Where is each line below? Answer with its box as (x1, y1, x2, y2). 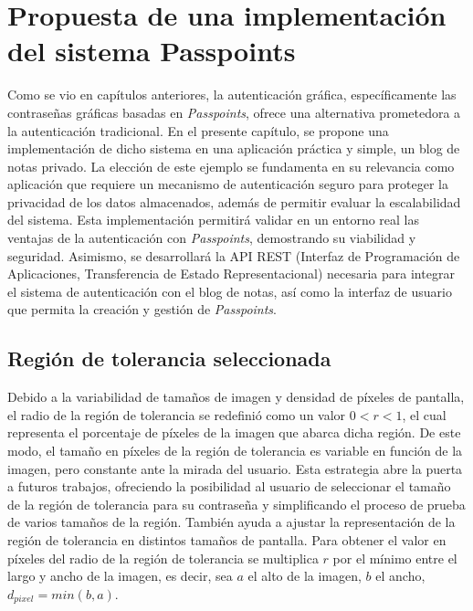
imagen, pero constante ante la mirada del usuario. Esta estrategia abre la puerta (7, 458, 463, 478)
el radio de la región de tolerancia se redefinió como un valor (7, 405, 346, 424)
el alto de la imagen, (247, 566, 362, 585)
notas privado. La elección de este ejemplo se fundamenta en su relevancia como (7, 156, 455, 175)
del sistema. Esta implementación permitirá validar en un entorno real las (7, 210, 420, 229)
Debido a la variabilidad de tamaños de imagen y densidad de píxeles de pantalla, (7, 387, 465, 406)
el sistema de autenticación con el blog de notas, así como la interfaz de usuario (7, 281, 452, 300)
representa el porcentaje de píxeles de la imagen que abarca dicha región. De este (7, 423, 461, 442)
